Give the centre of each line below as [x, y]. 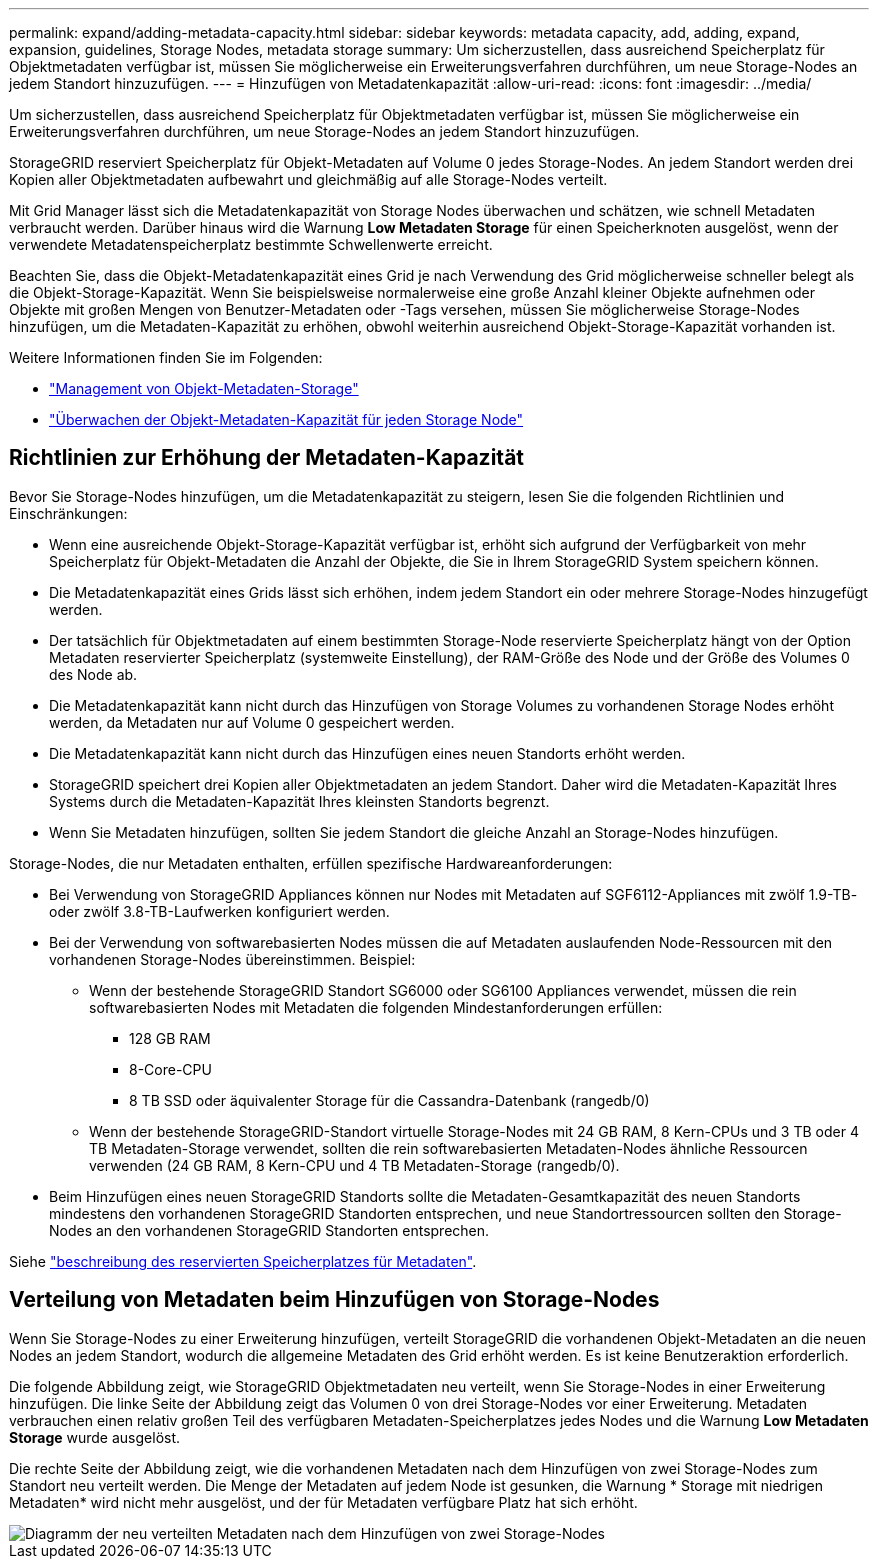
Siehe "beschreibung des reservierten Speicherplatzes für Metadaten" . [243, 1261]
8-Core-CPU [170, 1069]
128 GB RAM [170, 1038]
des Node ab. [93, 674]
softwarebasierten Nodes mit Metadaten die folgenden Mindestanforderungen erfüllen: [376, 1007]
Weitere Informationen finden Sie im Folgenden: [166, 357]
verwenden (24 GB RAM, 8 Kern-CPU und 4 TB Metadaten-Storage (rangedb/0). [354, 1165]
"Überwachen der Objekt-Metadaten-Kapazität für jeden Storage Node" [286, 419]
